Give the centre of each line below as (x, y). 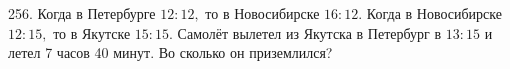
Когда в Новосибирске (434, 13)
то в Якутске (92, 32)
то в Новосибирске (262, 13)
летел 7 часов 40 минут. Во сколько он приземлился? (170, 52)
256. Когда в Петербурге (82, 13)
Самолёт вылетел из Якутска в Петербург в (309, 32)
